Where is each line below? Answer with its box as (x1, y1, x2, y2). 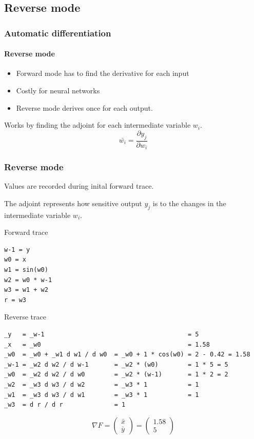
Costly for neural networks (16, 85, 100, 96)
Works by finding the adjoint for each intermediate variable (4, 119, 191, 130)
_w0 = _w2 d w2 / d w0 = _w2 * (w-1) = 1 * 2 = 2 (4, 371, 228, 378)
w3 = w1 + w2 (4, 286, 48, 294)
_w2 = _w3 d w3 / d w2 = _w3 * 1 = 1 (4, 381, 199, 388)
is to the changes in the (152, 197, 226, 208)
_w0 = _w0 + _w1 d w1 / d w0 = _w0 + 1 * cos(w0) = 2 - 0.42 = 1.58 (4, 351, 250, 358)
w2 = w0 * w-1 (4, 276, 52, 284)
